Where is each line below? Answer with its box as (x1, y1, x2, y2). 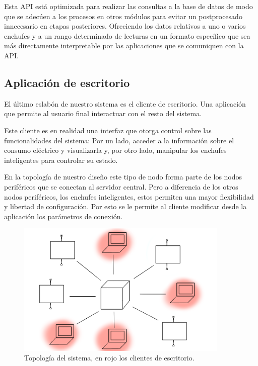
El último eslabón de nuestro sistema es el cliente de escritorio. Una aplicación (4, 98, 246, 109)
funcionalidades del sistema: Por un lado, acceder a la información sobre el (4, 135, 234, 145)
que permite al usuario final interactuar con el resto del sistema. (4, 108, 202, 119)
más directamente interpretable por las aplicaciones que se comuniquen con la (4, 40, 244, 51)
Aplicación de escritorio (4, 74, 130, 90)
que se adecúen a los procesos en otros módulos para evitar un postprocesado (4, 11, 242, 21)
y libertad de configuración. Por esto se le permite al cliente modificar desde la (4, 201, 247, 212)
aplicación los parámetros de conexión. (4, 211, 123, 221)
